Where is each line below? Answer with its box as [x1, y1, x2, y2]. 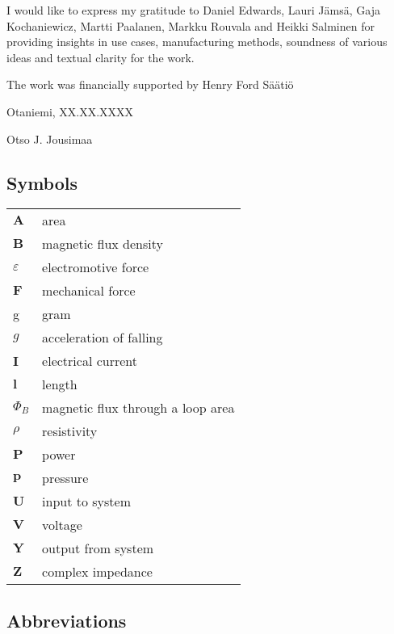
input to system [42, 492, 132, 511]
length [42, 375, 78, 394]
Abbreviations [6, 607, 127, 632]
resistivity [42, 422, 98, 441]
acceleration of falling [42, 328, 163, 347]
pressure [42, 468, 89, 488]
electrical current [42, 351, 137, 371]
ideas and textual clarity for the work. [6, 48, 195, 65]
